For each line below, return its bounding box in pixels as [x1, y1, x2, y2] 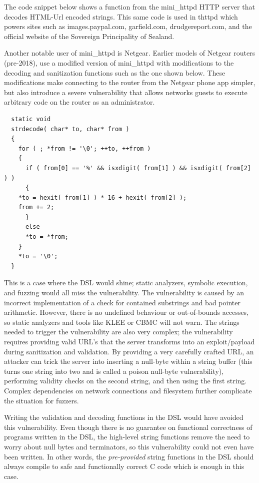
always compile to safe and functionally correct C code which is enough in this [4, 461, 244, 471]
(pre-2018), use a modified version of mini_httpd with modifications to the [4, 57, 234, 68]
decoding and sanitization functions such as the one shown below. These [4, 67, 225, 78]
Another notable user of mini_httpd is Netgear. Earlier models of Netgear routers [4, 48, 255, 58]
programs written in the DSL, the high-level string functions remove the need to [4, 431, 250, 442]
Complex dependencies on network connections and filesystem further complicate [4, 385, 252, 395]
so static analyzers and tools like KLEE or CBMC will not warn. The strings [4, 316, 239, 327]
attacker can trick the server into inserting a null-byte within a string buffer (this [4, 356, 252, 366]
